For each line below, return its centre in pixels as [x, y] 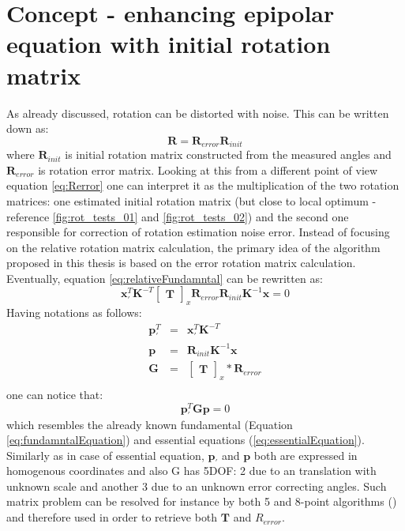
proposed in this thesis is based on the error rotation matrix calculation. [181, 263]
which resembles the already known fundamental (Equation [150, 424]
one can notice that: [55, 395]
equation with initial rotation [169, 44]
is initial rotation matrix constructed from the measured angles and [228, 154]
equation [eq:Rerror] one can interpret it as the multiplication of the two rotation [203, 185]
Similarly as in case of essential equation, [105, 455]
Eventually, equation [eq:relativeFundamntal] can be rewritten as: [165, 278]
